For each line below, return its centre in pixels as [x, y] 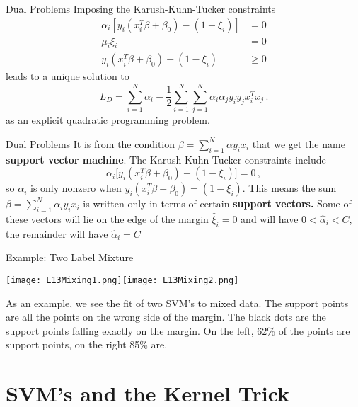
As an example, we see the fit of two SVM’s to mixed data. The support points [177, 303]
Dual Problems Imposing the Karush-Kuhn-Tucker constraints [141, 8]
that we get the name [299, 143]
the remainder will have [57, 233]
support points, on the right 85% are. [87, 344]
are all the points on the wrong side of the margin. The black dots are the [166, 317]
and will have [270, 218]
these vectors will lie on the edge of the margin [107, 218]
